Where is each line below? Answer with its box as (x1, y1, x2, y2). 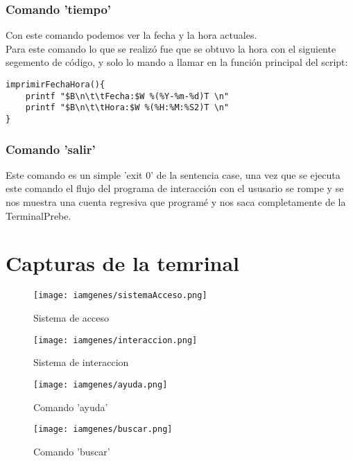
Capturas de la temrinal (6, 249, 240, 277)
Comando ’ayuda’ (33, 399, 108, 414)
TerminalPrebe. (6, 208, 71, 223)
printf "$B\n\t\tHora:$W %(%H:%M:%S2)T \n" (25, 103, 230, 113)
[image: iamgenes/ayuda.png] (33, 379, 168, 390)
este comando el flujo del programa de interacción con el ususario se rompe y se (6, 181, 344, 195)
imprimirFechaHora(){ (6, 80, 105, 89)
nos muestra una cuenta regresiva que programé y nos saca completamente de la (6, 195, 346, 209)
